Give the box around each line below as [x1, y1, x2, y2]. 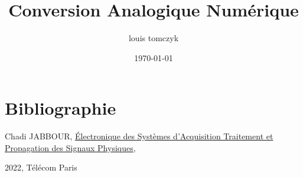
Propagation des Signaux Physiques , [5, 141, 136, 153]
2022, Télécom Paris [5, 161, 77, 173]
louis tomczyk [128, 32, 179, 44]
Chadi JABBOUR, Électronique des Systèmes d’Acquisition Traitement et [5, 130, 273, 142]
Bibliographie [5, 96, 116, 120]
